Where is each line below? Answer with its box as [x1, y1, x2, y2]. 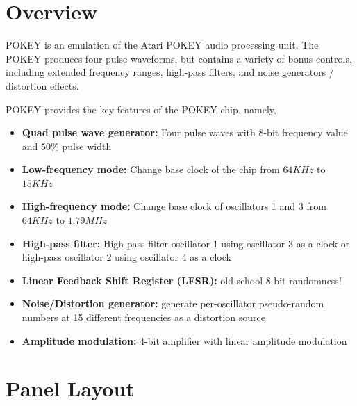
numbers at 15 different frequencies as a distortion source [22, 310, 265, 325]
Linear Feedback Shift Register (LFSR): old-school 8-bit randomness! [22, 273, 342, 287]
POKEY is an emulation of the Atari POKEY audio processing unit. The [6, 38, 319, 52]
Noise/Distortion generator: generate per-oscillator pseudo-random [22, 296, 324, 311]
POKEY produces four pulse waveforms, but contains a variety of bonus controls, [6, 51, 352, 65]
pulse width [62, 138, 112, 153]
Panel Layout [6, 374, 135, 403]
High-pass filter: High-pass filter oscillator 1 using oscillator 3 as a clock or [22, 236, 350, 250]
